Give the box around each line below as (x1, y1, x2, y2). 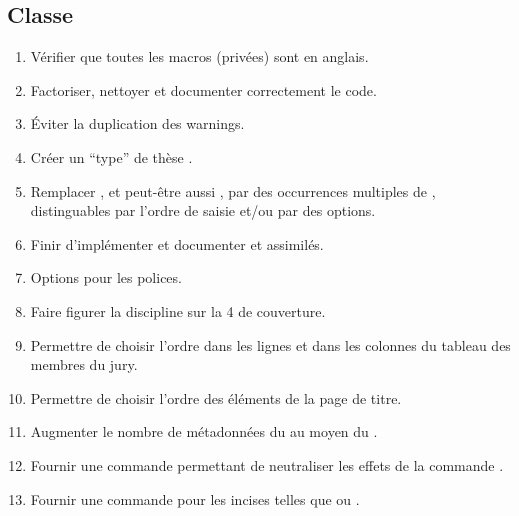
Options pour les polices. (30, 267, 182, 288)
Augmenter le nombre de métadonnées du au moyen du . (30, 421, 378, 442)
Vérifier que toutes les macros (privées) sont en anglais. (30, 46, 369, 67)
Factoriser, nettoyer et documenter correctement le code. (30, 79, 377, 100)
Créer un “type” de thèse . (30, 146, 193, 167)
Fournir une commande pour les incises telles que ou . (30, 488, 360, 509)
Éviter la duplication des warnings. (30, 113, 245, 134)
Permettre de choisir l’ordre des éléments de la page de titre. (30, 387, 402, 408)
